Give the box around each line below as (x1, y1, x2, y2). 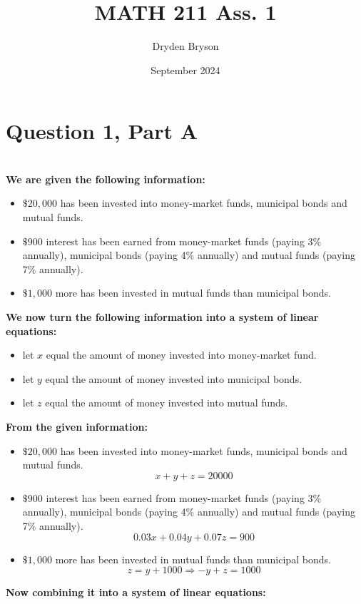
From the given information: (6, 419, 148, 434)
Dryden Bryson (152, 39, 219, 53)
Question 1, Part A (6, 116, 198, 145)
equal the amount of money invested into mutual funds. (45, 395, 288, 410)
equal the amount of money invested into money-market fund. (46, 347, 317, 362)
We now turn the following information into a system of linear (6, 309, 319, 324)
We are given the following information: (6, 171, 205, 186)
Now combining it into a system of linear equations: (6, 585, 266, 600)
